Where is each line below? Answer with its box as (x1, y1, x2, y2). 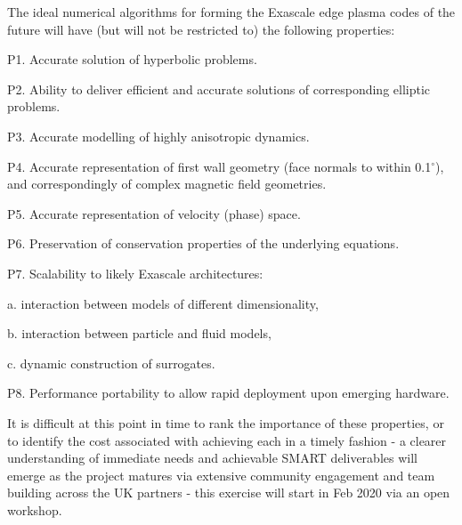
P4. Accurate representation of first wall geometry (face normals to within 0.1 (7, 157, 432, 175)
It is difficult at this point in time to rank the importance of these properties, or (7, 413, 444, 432)
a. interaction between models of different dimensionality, (7, 294, 319, 312)
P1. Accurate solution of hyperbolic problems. (7, 50, 257, 69)
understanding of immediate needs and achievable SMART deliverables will (7, 448, 417, 467)
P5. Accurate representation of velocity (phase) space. (7, 204, 301, 222)
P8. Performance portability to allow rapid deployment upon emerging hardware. (7, 384, 450, 402)
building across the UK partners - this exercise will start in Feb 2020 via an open (7, 483, 450, 502)
